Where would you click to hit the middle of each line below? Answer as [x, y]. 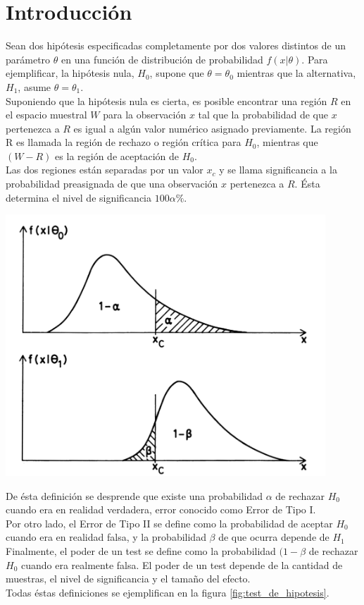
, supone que [177, 73]
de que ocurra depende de [274, 537]
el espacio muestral [46, 115]
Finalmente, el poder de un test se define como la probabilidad [141, 550]
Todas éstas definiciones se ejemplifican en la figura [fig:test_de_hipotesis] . [168, 592]
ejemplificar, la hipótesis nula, [70, 73]
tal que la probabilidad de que [263, 115]
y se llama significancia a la [278, 170]
